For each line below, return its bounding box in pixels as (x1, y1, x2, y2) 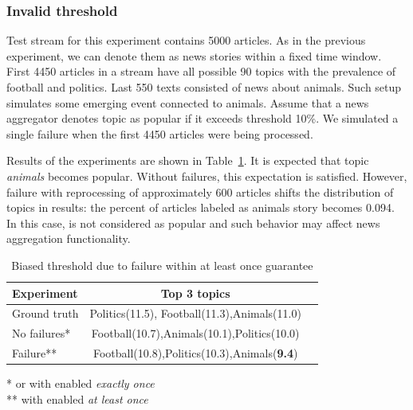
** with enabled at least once (6, 390, 148, 407)
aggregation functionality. (6, 230, 131, 247)
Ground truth (12, 305, 79, 322)
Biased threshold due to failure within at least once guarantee (11, 256, 313, 273)
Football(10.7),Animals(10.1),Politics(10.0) (91, 325, 300, 342)
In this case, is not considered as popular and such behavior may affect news (6, 214, 380, 231)
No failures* (12, 325, 71, 342)
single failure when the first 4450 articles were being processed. (6, 125, 313, 142)
